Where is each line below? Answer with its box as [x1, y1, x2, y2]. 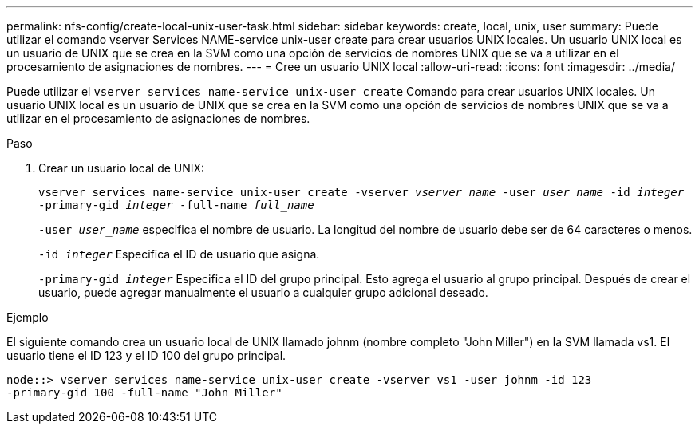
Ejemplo [6, 310, 49, 324]
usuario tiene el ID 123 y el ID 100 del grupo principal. [6, 349, 286, 362]
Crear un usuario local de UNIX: [38, 161, 205, 175]
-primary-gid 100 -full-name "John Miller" [6, 386, 282, 399]
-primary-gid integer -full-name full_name [38, 199, 314, 211]
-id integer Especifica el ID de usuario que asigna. [38, 247, 320, 261]
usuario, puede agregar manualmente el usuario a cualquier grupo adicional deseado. [38, 286, 488, 299]
